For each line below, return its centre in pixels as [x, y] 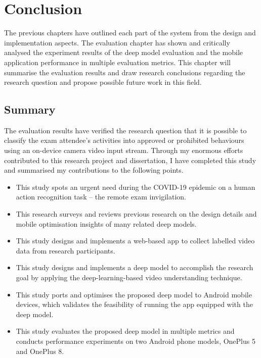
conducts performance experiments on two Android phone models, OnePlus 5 [136, 341]
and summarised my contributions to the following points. [94, 170]
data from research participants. [66, 250]
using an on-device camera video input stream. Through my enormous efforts [124, 150]
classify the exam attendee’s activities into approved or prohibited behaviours [124, 140]
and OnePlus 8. [40, 351]
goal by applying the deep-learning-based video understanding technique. [129, 277]
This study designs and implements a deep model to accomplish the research [135, 267]
